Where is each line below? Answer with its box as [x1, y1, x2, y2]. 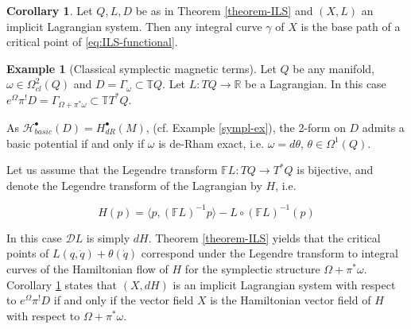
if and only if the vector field [53, 292, 194, 308]
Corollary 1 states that [6, 276, 118, 292]
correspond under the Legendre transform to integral [141, 245, 398, 261]
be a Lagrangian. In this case [245, 75, 386, 92]
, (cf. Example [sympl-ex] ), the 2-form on [145, 118, 346, 135]
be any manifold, [293, 60, 374, 76]
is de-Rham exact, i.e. [158, 134, 265, 151]
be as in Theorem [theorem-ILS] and [135, 2, 313, 18]
